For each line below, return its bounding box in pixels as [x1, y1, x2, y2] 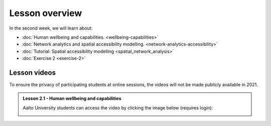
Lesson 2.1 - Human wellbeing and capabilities [23, 95, 121, 101]
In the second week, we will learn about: [9, 25, 93, 31]
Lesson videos [9, 68, 56, 77]
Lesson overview [9, 8, 82, 19]
